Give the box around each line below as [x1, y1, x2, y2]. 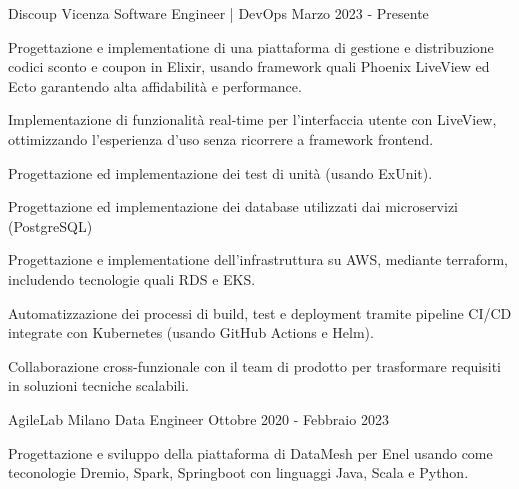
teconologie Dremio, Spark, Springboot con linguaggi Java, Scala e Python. [8, 462, 469, 483]
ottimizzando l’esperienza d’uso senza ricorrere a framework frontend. [8, 128, 434, 149]
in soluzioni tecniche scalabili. [8, 375, 189, 396]
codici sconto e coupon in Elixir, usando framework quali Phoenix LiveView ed [8, 56, 490, 77]
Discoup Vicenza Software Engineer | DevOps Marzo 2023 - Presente [8, 3, 429, 23]
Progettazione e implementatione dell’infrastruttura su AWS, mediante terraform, [8, 249, 508, 270]
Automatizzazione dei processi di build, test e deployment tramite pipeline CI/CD [8, 302, 512, 323]
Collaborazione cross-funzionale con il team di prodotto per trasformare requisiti [8, 355, 501, 376]
